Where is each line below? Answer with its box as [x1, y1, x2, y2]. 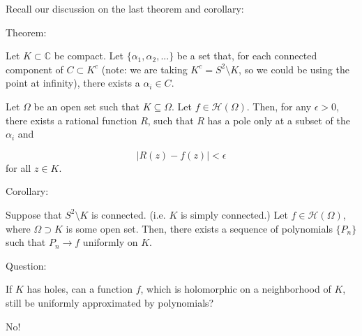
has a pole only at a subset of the [207, 112, 350, 127]
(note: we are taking [101, 61, 188, 76]
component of [6, 61, 63, 76]
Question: [6, 258, 47, 272]
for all [6, 160, 31, 175]
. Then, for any [246, 98, 312, 113]
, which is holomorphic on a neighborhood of [140, 282, 331, 296]
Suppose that [6, 207, 62, 221]
